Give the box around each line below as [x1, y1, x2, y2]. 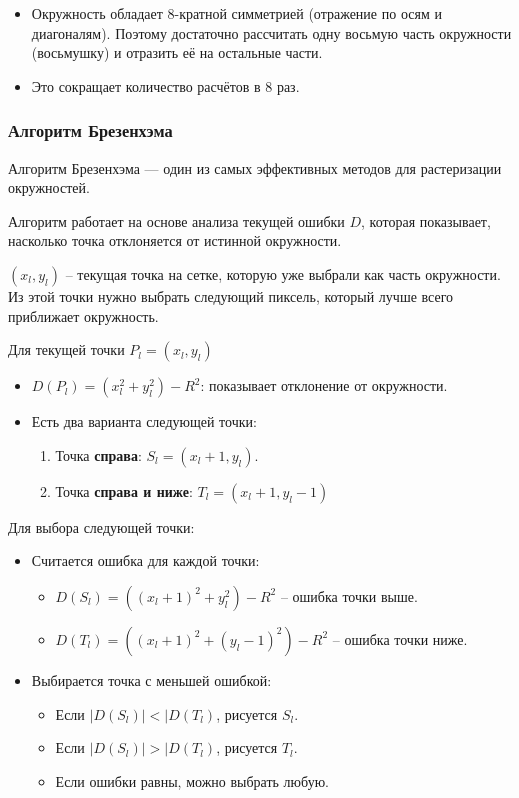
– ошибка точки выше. [280, 585, 418, 606]
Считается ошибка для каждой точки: [31, 550, 260, 571]
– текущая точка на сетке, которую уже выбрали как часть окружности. [65, 263, 501, 284]
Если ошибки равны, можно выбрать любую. [55, 770, 330, 791]
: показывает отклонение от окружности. [200, 375, 448, 396]
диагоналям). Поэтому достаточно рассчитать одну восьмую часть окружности [31, 22, 512, 43]
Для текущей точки [8, 339, 125, 360]
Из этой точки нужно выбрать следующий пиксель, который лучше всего [8, 285, 454, 306]
